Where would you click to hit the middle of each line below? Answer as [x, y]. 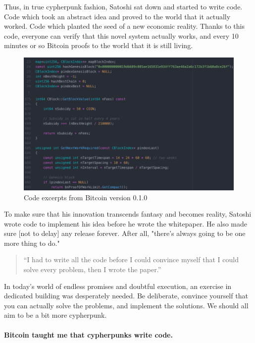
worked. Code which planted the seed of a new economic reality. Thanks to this [124, 26]
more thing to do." [32, 243]
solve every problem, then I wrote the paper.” [92, 269]
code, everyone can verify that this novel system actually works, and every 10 [121, 35]
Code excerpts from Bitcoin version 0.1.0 [86, 197]
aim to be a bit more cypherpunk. [55, 315]
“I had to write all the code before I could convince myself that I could [131, 259]
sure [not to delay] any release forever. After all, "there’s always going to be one [125, 233]
